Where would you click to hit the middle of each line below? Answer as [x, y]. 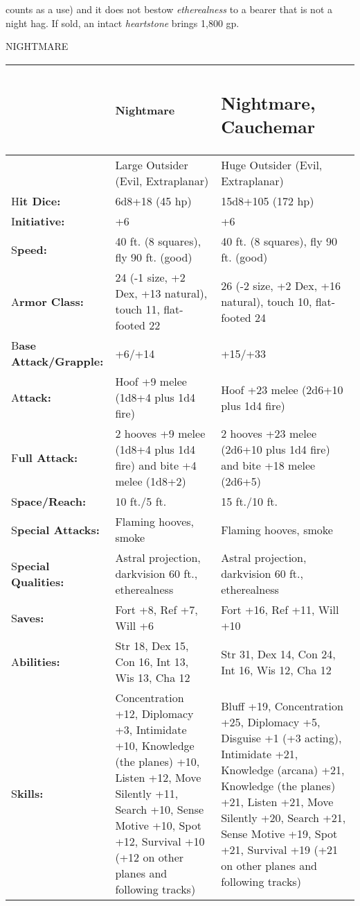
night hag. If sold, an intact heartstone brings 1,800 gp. [123, 23]
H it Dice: [36, 201]
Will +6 [134, 626]
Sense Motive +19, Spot [279, 833]
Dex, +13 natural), [161, 293]
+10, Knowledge [155, 746]
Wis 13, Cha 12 [153, 678]
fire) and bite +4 [156, 465]
